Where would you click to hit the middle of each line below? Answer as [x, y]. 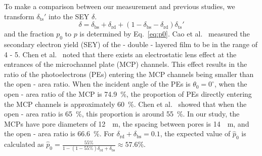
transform [19, 16]
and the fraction [29, 34]
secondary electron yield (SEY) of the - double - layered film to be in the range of [131, 44]
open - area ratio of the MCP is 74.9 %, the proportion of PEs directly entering [128, 93]
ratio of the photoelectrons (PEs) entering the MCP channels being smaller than [129, 74]
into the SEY [69, 16]
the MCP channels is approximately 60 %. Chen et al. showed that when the [125, 104]
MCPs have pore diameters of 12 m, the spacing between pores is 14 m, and [127, 123]
